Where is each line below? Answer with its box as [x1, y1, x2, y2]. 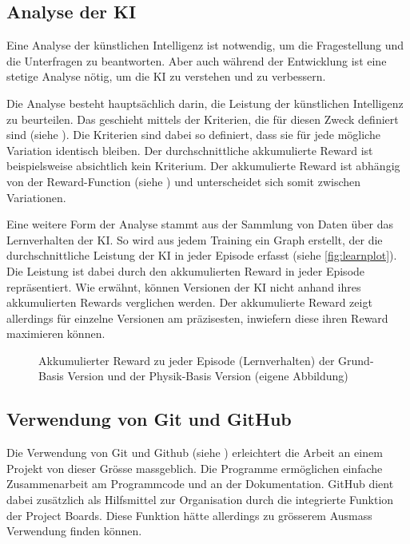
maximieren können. [6, 325, 105, 342]
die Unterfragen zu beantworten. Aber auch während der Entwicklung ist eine [6, 52, 387, 69]
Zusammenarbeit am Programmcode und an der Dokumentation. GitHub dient [6, 475, 394, 492]
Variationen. [6, 189, 66, 205]
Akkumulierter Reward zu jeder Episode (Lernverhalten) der [38, 351, 335, 368]
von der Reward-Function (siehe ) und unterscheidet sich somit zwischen [6, 173, 361, 189]
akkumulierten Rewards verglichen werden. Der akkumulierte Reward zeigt [6, 294, 372, 311]
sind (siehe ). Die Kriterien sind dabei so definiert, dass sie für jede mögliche [6, 126, 380, 143]
